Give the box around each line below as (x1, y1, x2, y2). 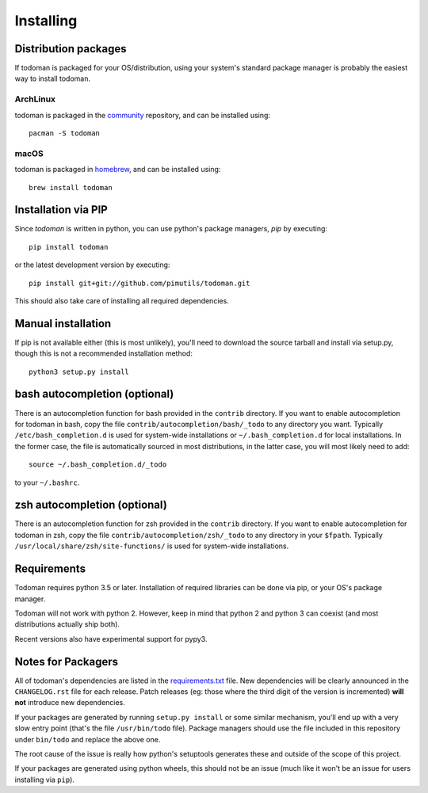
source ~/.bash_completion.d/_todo (29, 460, 167, 469)
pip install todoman (29, 242, 109, 251)
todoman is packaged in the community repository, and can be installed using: (14, 110, 271, 120)
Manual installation (14, 317, 112, 330)
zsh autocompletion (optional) (14, 498, 168, 512)
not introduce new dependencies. (14, 698, 126, 707)
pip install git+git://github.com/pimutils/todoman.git (29, 278, 250, 288)
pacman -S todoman (29, 128, 101, 138)
